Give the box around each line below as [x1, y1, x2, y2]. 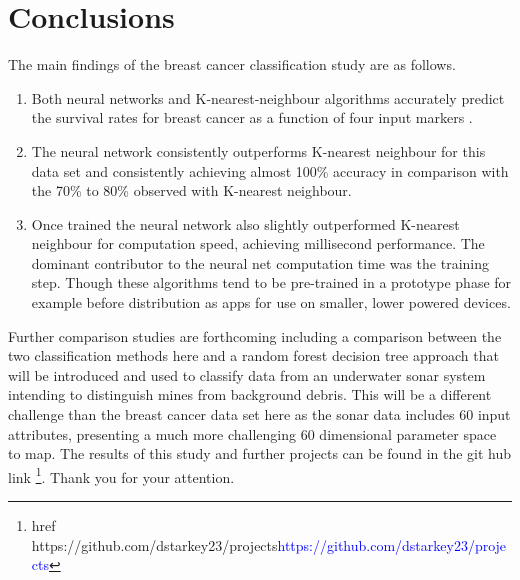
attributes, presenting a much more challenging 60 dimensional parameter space [8, 423, 497, 444]
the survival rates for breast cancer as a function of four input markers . [31, 107, 473, 128]
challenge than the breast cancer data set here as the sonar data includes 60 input [8, 404, 511, 425]
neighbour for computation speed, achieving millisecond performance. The [31, 233, 485, 254]
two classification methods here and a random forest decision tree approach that [8, 345, 499, 366]
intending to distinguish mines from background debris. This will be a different [8, 384, 492, 405]
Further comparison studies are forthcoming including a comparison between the [8, 325, 502, 346]
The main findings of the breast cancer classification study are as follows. [8, 54, 456, 75]
